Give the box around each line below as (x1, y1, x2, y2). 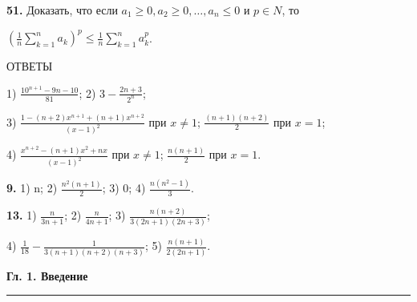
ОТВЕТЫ (6, 58, 53, 74)
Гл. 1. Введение (6, 267, 88, 284)
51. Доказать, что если (6, 2, 118, 18)
